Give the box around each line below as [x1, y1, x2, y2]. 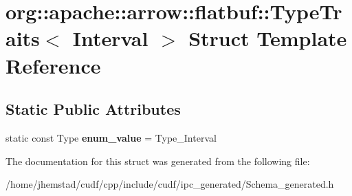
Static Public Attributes [5, 98, 181, 120]
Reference [5, 51, 101, 79]
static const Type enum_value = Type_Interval [5, 130, 217, 144]
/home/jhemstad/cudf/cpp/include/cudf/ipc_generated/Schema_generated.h [5, 177, 334, 191]
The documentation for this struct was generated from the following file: [5, 153, 310, 168]
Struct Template [188, 24, 347, 52]
